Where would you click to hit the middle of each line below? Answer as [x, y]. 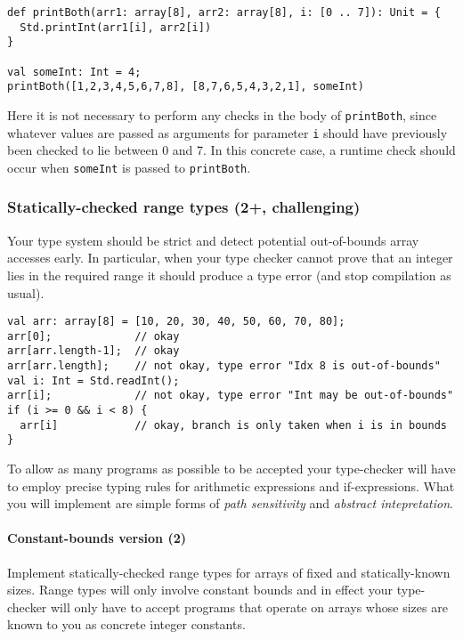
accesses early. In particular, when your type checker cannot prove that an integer [230, 258]
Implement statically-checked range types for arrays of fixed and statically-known [229, 572]
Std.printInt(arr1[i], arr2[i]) [116, 27]
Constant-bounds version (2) [97, 538]
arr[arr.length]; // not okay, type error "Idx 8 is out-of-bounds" [224, 366]
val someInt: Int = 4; [74, 72]
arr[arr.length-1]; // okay [93, 351]
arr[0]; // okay [93, 336]
